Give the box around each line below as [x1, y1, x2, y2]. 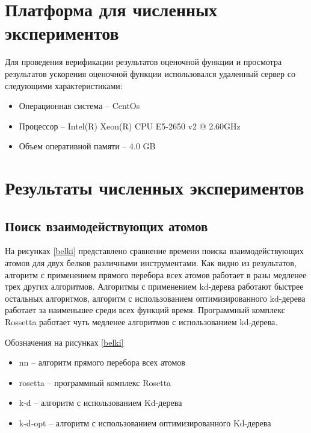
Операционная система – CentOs [19, 99, 140, 112]
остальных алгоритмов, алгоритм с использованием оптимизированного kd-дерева [5, 291, 306, 304]
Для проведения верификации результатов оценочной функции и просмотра [5, 55, 282, 68]
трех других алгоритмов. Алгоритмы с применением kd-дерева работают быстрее [5, 280, 304, 293]
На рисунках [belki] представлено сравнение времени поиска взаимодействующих [5, 245, 304, 257]
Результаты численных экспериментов [5, 175, 304, 200]
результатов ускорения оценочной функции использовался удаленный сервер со [5, 67, 295, 79]
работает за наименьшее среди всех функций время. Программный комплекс [5, 304, 285, 316]
